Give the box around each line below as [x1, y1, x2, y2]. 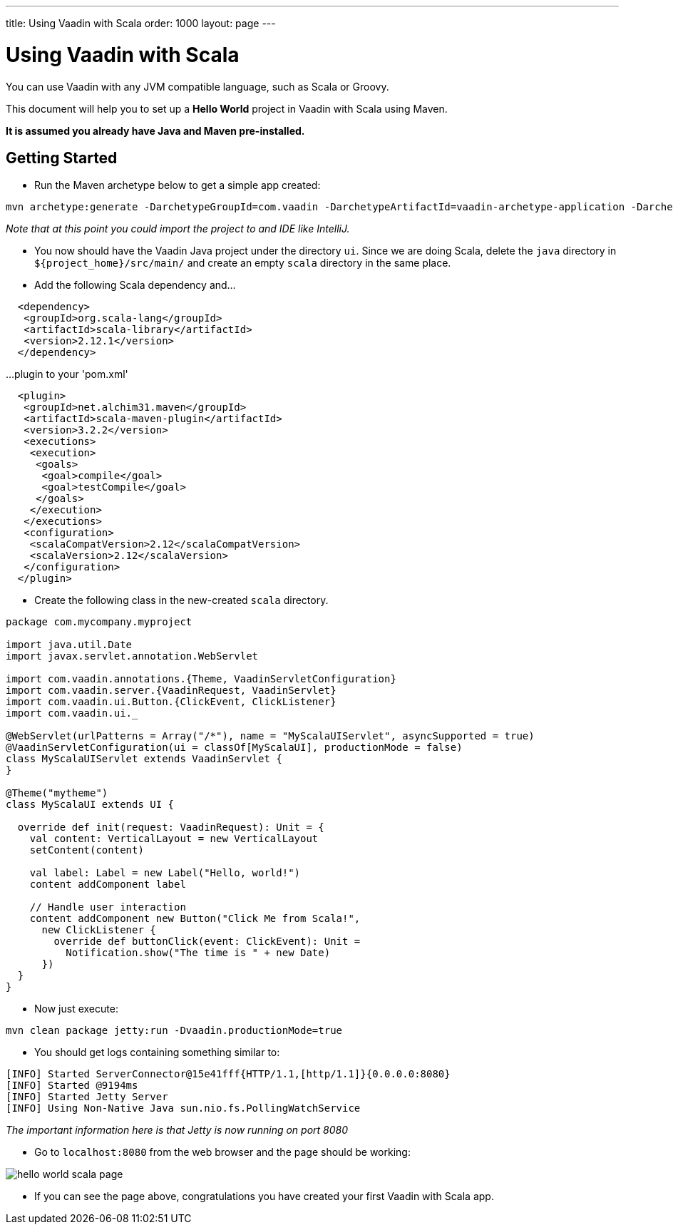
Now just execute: [34, 1003, 118, 1015]
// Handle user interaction [29, 901, 186, 913]
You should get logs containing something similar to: [34, 1046, 280, 1059]
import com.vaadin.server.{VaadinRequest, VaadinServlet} [6, 685, 336, 697]
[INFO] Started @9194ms [6, 1080, 138, 1092]
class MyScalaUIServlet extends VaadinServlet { [6, 753, 282, 765]
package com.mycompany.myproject [6, 616, 192, 628]
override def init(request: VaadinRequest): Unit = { [17, 821, 324, 834]
